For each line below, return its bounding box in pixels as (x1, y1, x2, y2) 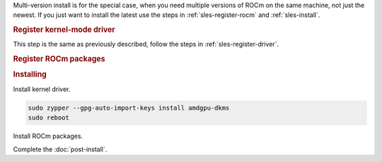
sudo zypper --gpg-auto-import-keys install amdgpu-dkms (28, 103, 230, 112)
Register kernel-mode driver (13, 25, 116, 35)
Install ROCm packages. (13, 132, 83, 141)
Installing (13, 69, 47, 79)
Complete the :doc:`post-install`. (13, 145, 108, 154)
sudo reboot (28, 114, 70, 122)
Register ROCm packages (13, 54, 105, 64)
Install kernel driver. (13, 85, 71, 93)
